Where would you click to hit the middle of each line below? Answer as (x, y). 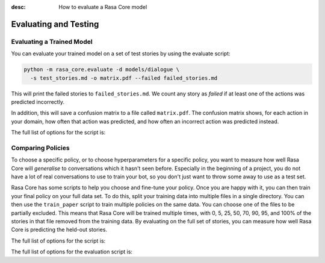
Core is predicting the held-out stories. (59, 230)
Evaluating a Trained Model (52, 41)
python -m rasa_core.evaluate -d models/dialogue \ (102, 70)
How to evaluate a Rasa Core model (103, 7)
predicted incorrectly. (38, 101)
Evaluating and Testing (55, 24)
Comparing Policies (40, 148)
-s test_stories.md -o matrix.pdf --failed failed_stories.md (124, 78)
